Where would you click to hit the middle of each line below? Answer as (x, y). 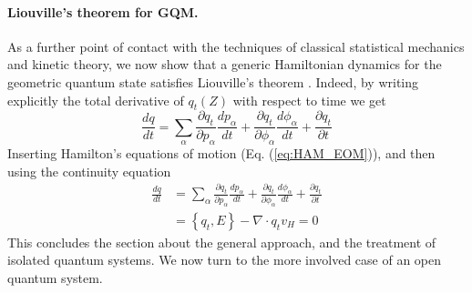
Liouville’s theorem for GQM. (103, 11)
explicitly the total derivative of (96, 100)
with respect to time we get (309, 100)
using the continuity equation (89, 171)
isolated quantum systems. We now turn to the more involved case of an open (225, 260)
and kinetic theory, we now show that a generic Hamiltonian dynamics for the (225, 64)
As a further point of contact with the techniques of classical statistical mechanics (236, 46)
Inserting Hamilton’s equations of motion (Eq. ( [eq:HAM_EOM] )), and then (221, 153)
